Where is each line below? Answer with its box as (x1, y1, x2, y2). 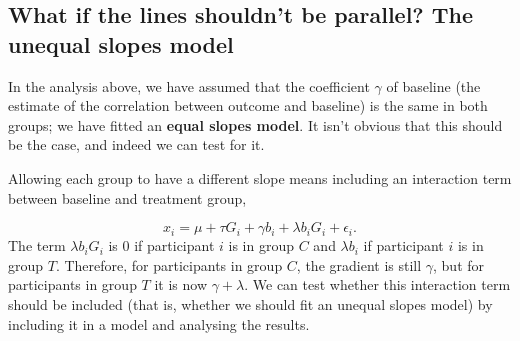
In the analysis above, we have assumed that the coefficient (8, 75, 370, 96)
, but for (433, 254, 485, 275)
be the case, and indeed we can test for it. (8, 134, 265, 155)
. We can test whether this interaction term (244, 274, 511, 295)
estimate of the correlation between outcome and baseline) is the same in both (8, 95, 488, 116)
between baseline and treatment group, (8, 187, 247, 208)
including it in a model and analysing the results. (8, 313, 310, 334)
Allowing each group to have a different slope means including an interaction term (8, 167, 512, 188)
